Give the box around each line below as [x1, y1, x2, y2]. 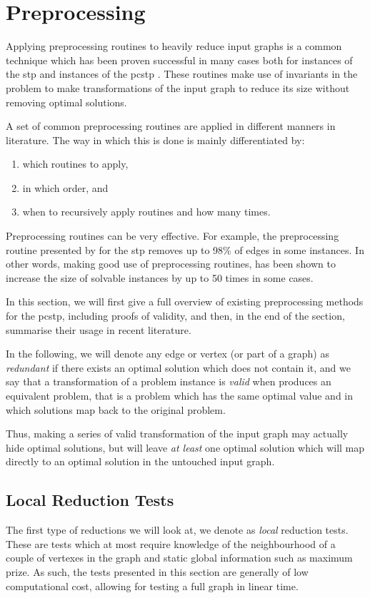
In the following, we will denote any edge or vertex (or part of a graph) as [6, 346, 329, 361]
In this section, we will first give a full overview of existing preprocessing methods [6, 294, 364, 309]
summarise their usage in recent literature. [6, 322, 191, 337]
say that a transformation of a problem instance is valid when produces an [6, 374, 331, 389]
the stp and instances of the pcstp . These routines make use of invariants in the [6, 66, 358, 81]
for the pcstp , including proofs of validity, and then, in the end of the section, [6, 308, 345, 323]
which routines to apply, [22, 156, 129, 171]
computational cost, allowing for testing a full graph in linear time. [6, 578, 299, 593]
